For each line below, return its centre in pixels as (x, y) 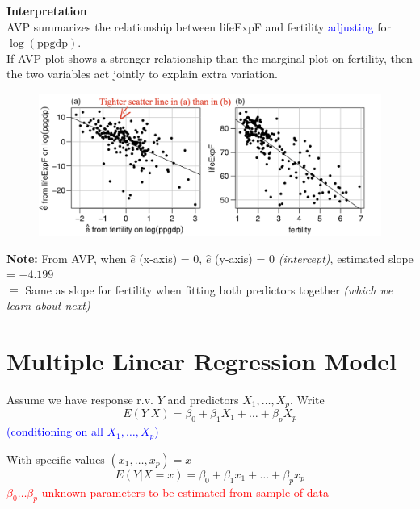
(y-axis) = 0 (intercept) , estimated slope (314, 258)
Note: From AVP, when (67, 258)
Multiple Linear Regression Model (202, 361)
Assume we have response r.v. (80, 400)
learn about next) (48, 305)
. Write (307, 400)
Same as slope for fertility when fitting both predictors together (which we (209, 289)
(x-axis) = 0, (171, 258)
